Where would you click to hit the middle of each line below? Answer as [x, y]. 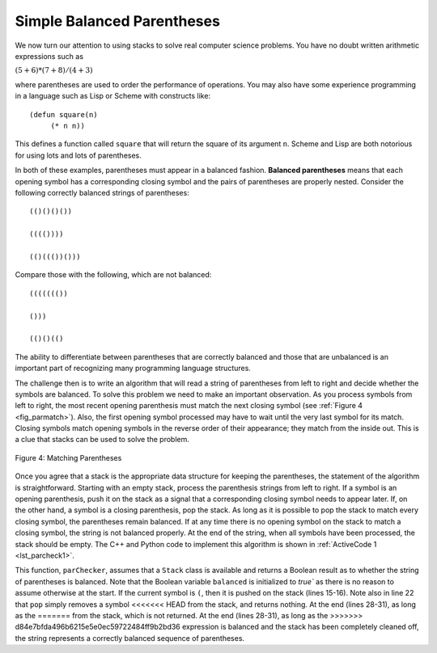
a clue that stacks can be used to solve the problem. [102, 440]
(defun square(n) [64, 114]
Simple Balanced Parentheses [117, 21]
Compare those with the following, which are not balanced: [113, 275]
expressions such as [49, 56]
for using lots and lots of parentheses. [78, 155]
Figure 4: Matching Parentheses [68, 457]
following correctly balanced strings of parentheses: [102, 193]
